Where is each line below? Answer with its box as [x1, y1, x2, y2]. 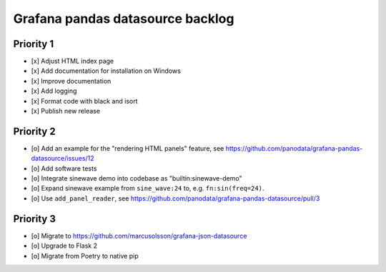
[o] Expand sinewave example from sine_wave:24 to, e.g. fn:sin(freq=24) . [31, 184, 264, 193]
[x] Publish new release [31, 107, 100, 116]
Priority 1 [13, 38, 54, 50]
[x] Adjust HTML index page [31, 57, 114, 66]
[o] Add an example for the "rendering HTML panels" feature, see [31, 143, 224, 153]
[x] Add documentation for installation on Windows [31, 66, 182, 75]
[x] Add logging [31, 86, 77, 96]
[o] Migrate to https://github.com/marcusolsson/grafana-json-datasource [31, 231, 247, 240]
